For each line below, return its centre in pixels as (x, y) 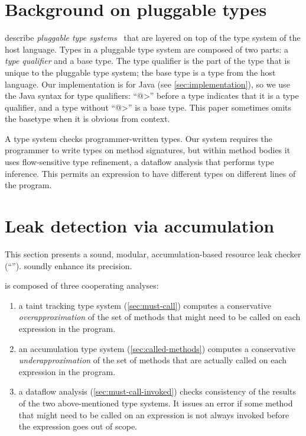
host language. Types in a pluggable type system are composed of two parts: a (147, 49)
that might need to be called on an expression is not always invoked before (154, 414)
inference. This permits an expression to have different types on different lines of (150, 173)
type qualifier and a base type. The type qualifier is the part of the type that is (147, 61)
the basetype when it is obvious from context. (87, 119)
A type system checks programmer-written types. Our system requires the (139, 138)
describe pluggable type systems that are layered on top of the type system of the (153, 38)
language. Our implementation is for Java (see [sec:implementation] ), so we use (147, 84)
